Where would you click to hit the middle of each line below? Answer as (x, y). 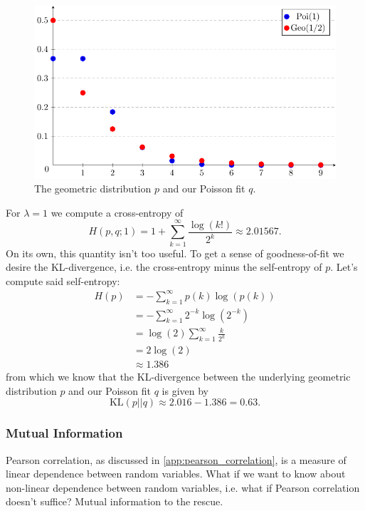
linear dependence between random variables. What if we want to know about (176, 474)
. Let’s (344, 267)
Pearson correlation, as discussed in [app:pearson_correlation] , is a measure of (176, 459)
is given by (185, 390)
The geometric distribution (93, 189)
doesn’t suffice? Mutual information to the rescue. (115, 501)
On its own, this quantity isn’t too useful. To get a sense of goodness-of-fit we (175, 253)
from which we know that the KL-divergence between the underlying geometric (178, 377)
